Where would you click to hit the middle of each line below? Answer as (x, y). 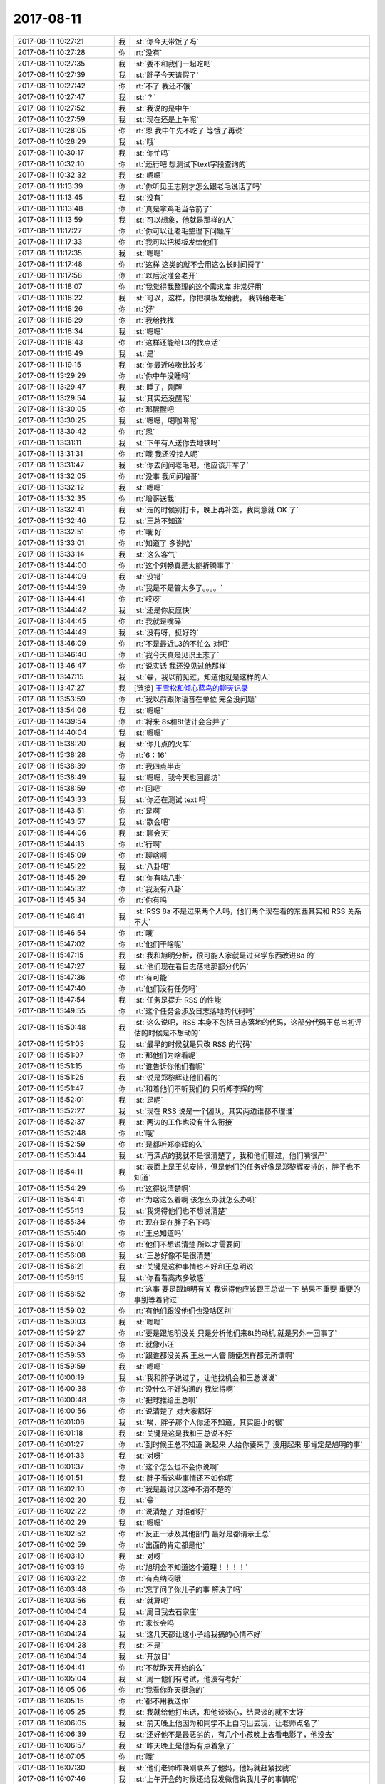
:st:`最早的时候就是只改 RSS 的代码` (193, 1044)
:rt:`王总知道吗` (159, 1233)
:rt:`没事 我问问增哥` (167, 476)
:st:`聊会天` (152, 833)
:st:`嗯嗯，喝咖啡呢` (166, 420)
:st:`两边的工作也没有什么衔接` (184, 1122)
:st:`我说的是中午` (163, 108)
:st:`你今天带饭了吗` (166, 41)
